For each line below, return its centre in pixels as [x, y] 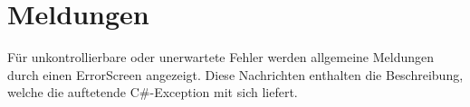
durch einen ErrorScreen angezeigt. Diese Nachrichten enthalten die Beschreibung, [235, 74]
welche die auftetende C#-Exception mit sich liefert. [153, 92]
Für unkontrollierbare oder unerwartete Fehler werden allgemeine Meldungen [221, 57]
